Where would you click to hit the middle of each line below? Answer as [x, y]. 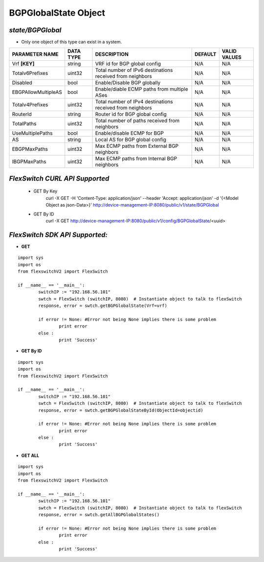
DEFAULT [206, 54]
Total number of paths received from [137, 121]
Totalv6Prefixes [30, 73]
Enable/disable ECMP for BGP [129, 133]
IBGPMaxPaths [29, 162]
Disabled [22, 83]
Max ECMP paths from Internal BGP [136, 159]
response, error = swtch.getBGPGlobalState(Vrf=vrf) [103, 306]
